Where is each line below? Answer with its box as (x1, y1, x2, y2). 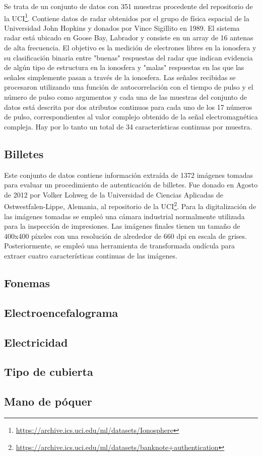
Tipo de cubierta (4, 364, 93, 379)
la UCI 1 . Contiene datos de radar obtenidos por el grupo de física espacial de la (4, 11, 249, 23)
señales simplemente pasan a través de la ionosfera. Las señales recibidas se (4, 72, 236, 82)
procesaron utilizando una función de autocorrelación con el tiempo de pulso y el (4, 82, 253, 92)
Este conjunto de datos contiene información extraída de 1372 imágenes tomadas (4, 169, 253, 180)
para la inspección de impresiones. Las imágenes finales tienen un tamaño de (4, 221, 240, 231)
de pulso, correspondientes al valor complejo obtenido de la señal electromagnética (4, 111, 258, 122)
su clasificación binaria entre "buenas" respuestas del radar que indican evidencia (4, 52, 253, 62)
